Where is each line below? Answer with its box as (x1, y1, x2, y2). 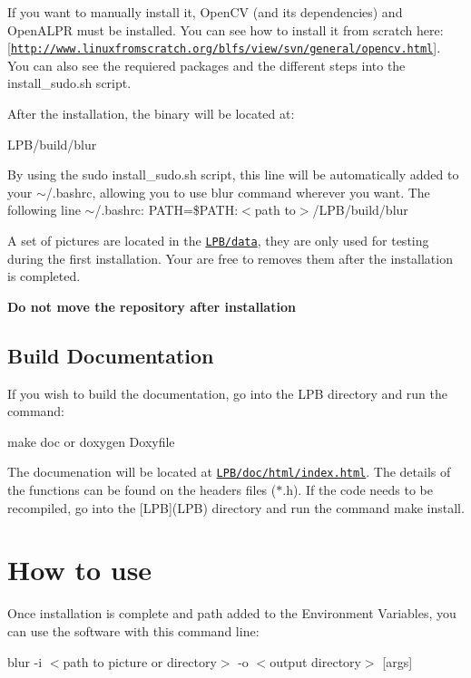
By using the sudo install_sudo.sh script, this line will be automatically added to (7, 165, 459, 184)
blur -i (7, 652, 43, 671)
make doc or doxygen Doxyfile (7, 431, 175, 450)
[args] (382, 652, 413, 671)
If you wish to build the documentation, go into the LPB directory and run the (7, 383, 447, 402)
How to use (7, 551, 152, 588)
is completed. (7, 266, 81, 286)
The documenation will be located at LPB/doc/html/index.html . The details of (7, 462, 451, 481)
